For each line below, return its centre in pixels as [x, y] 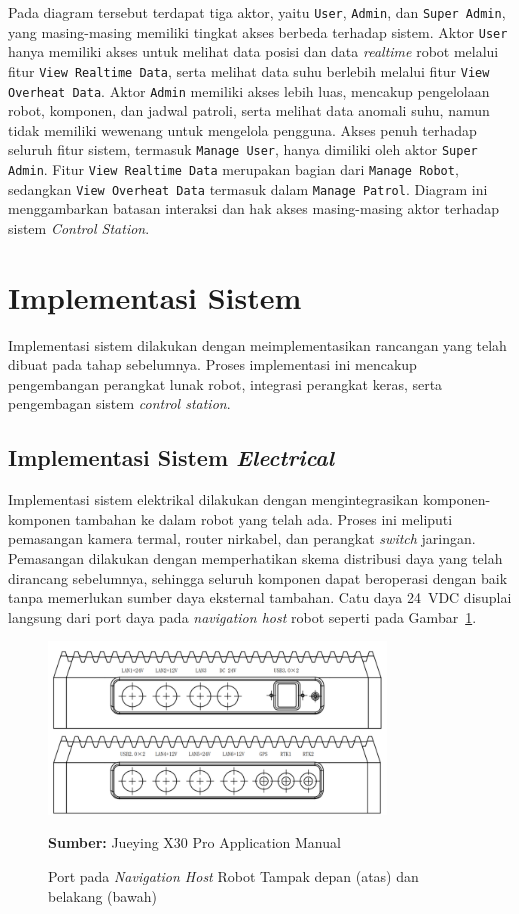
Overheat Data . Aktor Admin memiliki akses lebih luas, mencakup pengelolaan [249, 90]
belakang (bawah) [102, 895]
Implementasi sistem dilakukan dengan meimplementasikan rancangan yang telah [257, 344]
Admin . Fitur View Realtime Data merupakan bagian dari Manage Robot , [233, 169]
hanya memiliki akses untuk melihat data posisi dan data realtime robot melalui [253, 51]
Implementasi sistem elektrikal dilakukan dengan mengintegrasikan [213, 499]
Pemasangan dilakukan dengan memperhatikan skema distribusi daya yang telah [255, 558]
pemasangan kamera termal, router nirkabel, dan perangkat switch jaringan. [242, 538]
